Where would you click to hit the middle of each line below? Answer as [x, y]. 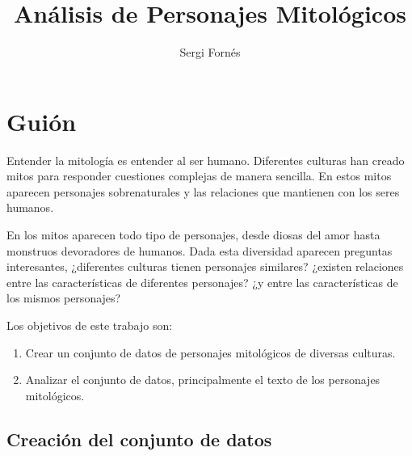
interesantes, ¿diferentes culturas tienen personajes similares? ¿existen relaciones [205, 266]
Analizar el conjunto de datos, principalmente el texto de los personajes [203, 380]
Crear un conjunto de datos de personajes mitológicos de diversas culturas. [210, 352]
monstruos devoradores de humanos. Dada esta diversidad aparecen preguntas [200, 250]
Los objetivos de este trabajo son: [90, 325]
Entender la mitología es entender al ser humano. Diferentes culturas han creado [206, 160]
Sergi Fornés [210, 52]
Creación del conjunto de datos [139, 439]
